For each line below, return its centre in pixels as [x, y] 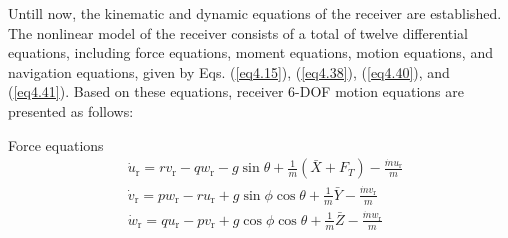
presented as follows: [71, 110]
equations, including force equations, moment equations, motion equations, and [250, 52]
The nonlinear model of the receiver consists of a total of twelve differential [238, 32]
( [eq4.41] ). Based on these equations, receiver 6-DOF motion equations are [236, 91]
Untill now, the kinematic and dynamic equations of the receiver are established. [255, 13]
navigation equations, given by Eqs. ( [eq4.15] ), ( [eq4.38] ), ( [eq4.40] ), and [229, 71]
